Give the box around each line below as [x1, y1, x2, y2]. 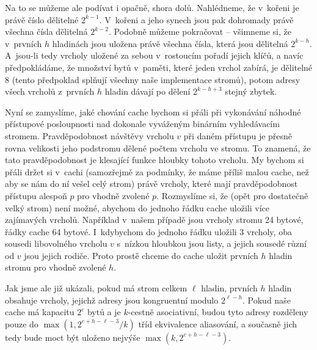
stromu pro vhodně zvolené [5, 261, 106, 274]
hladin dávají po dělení [104, 85, 191, 98]
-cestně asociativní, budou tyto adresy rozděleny [128, 305, 308, 318]
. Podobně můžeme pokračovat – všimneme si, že [109, 25, 291, 38]
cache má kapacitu [5, 305, 75, 318]
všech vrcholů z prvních [5, 85, 95, 98]
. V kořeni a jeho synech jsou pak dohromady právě [99, 13, 294, 26]
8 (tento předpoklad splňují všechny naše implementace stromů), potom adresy [5, 73, 301, 86]
